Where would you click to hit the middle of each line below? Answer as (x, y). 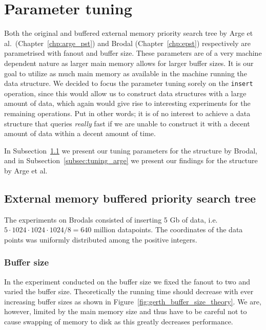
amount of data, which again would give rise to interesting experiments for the (127, 103)
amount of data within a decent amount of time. (80, 133)
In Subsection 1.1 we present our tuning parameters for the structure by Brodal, (131, 150)
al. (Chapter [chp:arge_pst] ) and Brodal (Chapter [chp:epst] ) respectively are (128, 43)
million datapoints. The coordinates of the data (168, 229)
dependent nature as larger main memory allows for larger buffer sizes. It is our (129, 63)
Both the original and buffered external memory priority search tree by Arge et (129, 33)
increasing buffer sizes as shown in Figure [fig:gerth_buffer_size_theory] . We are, (133, 301)
